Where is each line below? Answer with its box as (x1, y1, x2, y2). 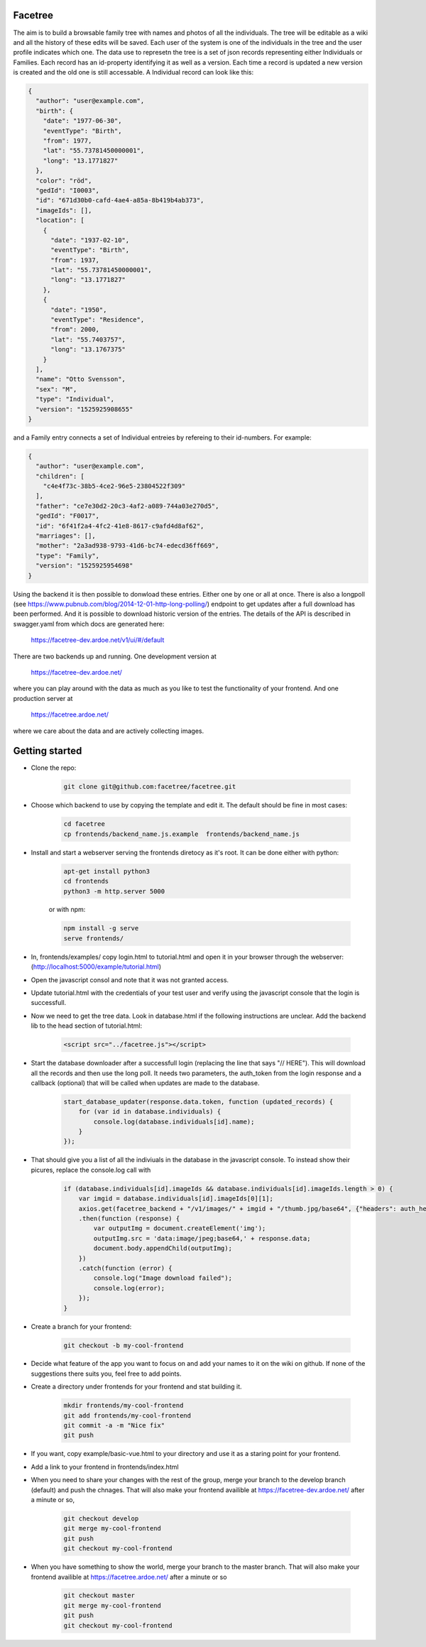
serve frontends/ (63, 934, 124, 942)
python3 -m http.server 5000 (63, 887, 165, 895)
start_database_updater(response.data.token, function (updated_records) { (63, 1097, 334, 1106)
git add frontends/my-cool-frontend (63, 1411, 192, 1420)
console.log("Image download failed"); (93, 1274, 232, 1282)
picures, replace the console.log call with (31, 1165, 151, 1174)
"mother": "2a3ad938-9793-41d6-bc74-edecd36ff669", (35, 542, 219, 550)
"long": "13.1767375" (50, 345, 126, 354)
